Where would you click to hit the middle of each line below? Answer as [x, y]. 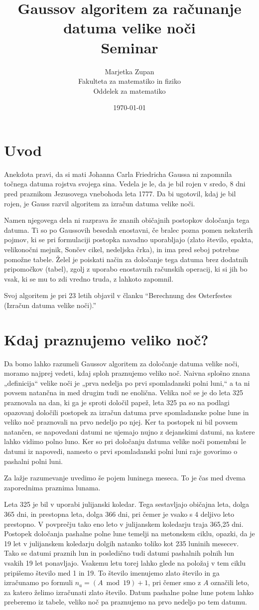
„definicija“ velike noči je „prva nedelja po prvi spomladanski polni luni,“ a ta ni [127, 382]
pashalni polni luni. [33, 461]
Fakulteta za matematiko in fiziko [129, 81]
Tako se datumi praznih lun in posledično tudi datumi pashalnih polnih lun [119, 553]
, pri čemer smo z [175, 582]
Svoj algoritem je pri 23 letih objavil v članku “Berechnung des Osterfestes [118, 295]
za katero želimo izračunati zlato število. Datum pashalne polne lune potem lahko [129, 592]
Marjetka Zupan [129, 71]
